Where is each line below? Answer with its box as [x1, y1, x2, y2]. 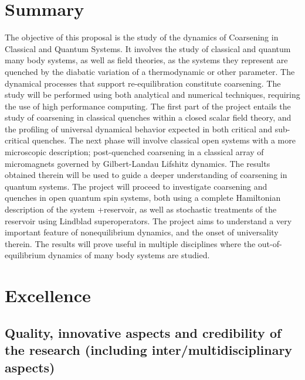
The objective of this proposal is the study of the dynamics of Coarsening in [5, 31, 279, 43]
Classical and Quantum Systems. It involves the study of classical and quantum [5, 42, 291, 54]
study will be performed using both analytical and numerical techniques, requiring [5, 88, 300, 101]
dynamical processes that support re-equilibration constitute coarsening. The [5, 77, 281, 89]
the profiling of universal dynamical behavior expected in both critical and [5, 122, 273, 135]
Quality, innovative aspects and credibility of [5, 323, 282, 341]
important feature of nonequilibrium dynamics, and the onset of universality [5, 226, 279, 238]
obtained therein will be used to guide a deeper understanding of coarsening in [5, 169, 287, 181]
